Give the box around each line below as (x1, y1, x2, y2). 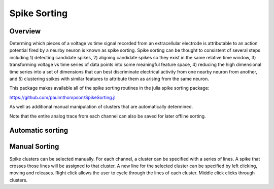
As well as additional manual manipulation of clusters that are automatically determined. (9, 104, 193, 110)
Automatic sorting (9, 126, 68, 135)
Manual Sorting (9, 142, 59, 151)
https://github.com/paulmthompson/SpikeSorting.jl (9, 94, 116, 100)
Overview (9, 27, 41, 35)
